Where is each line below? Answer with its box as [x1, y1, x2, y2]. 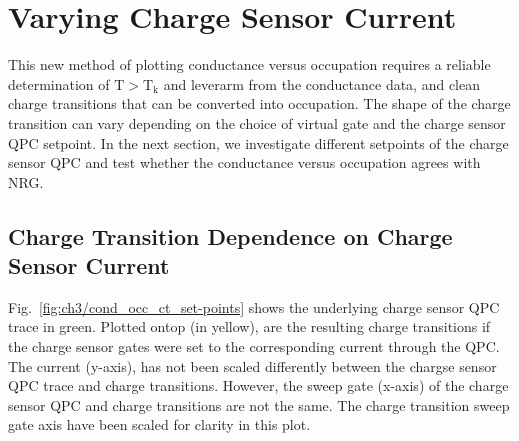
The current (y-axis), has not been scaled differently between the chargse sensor [8, 355, 497, 376]
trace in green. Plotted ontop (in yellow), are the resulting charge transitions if [8, 316, 491, 337]
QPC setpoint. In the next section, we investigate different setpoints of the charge [8, 132, 509, 153]
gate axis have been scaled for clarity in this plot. [8, 414, 311, 435]
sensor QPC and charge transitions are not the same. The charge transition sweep [8, 394, 510, 415]
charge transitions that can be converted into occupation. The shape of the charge [8, 93, 511, 114]
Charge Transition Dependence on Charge [8, 220, 453, 251]
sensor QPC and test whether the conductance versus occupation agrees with [8, 152, 481, 173]
